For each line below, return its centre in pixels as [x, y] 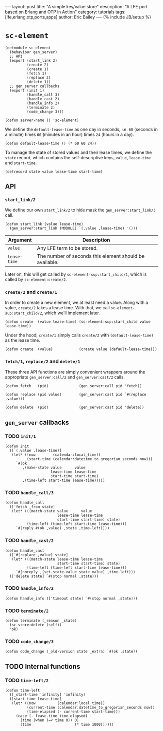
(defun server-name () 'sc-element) [42, 120]
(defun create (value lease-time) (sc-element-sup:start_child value [78, 322]
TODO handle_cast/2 [30, 541]
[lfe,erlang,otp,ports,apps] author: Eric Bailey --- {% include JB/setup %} [78, 17]
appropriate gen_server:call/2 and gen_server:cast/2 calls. [65, 377]
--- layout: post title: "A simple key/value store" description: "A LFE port [76, 7]
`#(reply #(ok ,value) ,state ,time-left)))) [63, 528]
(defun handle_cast [25, 551]
